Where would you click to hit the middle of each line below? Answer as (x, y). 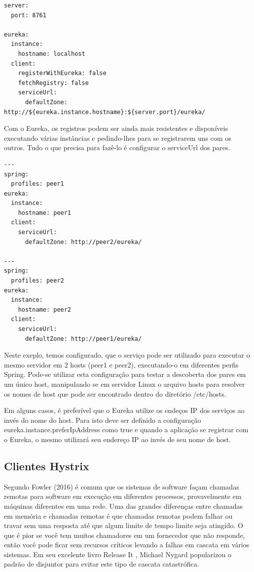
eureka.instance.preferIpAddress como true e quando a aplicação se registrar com (126, 429)
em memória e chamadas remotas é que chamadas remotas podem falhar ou (118, 515)
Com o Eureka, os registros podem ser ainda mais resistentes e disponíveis (116, 128)
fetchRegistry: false (53, 83)
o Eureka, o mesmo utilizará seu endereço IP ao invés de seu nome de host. (118, 439)
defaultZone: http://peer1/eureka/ (83, 339)
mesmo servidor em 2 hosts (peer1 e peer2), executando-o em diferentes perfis (121, 364)
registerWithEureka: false (62, 73)
